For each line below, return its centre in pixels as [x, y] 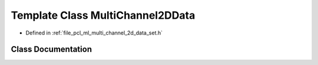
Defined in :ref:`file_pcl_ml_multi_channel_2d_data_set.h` [94, 33]
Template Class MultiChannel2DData [103, 15]
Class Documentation [52, 49]
